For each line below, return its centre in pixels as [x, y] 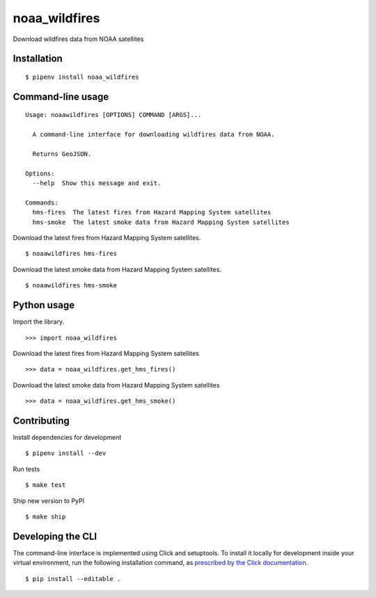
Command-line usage [61, 96]
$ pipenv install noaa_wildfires [82, 77]
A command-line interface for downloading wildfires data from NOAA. [154, 135]
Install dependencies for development [67, 437]
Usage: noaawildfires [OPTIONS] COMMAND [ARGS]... [113, 115]
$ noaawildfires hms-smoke [71, 286]
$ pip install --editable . [73, 579]
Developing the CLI [55, 536]
